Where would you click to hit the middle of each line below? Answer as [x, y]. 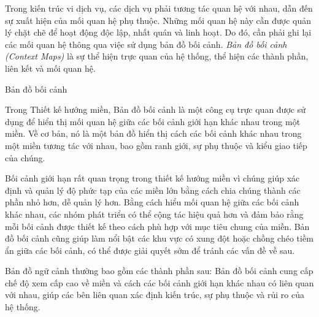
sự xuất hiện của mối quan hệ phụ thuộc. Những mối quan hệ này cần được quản [158, 20]
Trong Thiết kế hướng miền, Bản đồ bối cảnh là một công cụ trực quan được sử [155, 109]
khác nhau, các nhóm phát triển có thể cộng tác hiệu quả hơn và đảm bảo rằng [154, 214]
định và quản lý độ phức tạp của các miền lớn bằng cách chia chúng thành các [153, 190]
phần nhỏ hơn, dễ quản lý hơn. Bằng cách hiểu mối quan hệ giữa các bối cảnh [152, 202]
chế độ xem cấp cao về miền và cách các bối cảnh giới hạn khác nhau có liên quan [159, 282]
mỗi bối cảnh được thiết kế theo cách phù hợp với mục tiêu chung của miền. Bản [157, 226]
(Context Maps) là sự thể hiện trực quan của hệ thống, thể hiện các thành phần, [157, 56]
